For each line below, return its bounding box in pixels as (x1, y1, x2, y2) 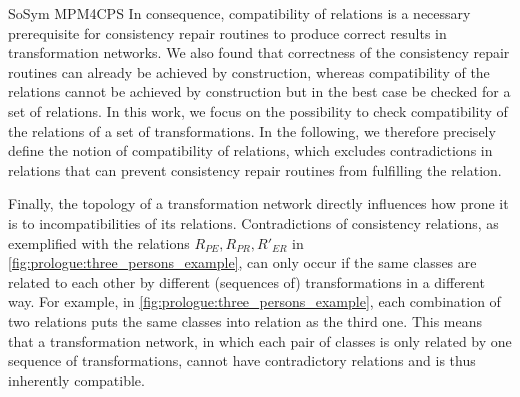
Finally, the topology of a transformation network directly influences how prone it (8, 193, 509, 214)
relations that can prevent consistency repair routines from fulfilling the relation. (8, 159, 502, 180)
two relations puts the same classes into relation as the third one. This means (8, 310, 483, 331)
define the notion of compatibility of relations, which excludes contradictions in (8, 140, 493, 161)
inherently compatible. (8, 369, 145, 390)
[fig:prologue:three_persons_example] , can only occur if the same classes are (8, 252, 477, 273)
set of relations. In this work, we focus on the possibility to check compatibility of (8, 100, 508, 121)
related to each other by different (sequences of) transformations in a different (8, 271, 485, 292)
